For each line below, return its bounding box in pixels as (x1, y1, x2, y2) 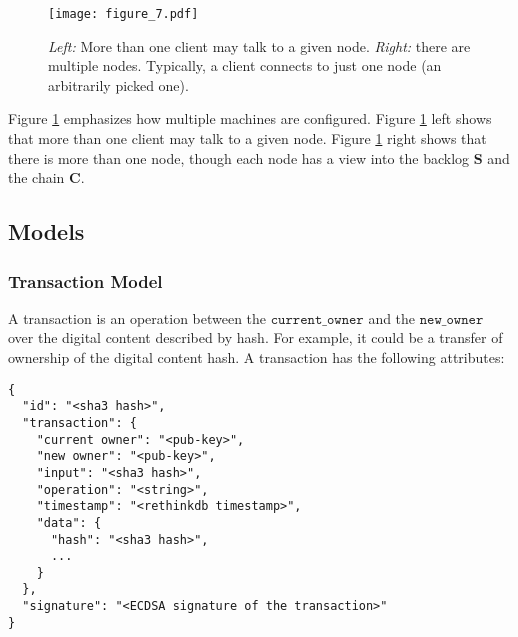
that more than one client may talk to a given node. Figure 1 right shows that (8, 128, 487, 149)
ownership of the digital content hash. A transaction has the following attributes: (8, 347, 505, 367)
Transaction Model (8, 268, 163, 293)
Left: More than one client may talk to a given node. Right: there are (48, 35, 471, 56)
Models (8, 216, 85, 247)
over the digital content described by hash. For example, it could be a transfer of (8, 327, 503, 348)
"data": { (36, 515, 102, 530)
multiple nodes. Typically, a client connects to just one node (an (48, 55, 442, 76)
